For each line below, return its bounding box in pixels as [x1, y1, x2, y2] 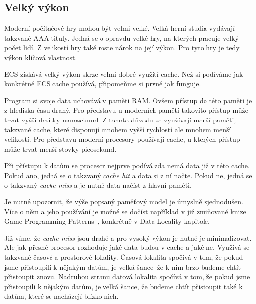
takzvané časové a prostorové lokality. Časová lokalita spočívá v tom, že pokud [4, 252, 243, 262]
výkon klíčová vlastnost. [4, 52, 77, 62]
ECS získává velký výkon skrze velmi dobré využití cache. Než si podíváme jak [4, 68, 243, 79]
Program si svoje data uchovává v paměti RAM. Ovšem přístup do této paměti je [4, 95, 252, 105]
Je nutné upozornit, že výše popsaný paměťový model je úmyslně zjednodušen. [4, 196, 243, 207]
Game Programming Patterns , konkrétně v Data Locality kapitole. [4, 216, 210, 226]
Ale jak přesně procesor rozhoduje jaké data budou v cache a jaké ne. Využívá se [4, 242, 250, 252]
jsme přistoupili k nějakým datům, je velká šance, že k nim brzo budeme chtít [4, 261, 241, 272]
